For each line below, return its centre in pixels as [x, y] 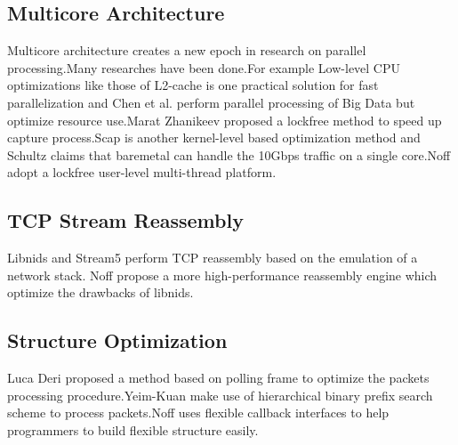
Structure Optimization [117, 340]
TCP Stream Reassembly [125, 220]
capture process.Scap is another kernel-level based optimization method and [214, 138]
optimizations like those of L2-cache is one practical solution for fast [193, 85]
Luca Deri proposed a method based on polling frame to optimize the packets [218, 378]
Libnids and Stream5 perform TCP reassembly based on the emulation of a [213, 258]
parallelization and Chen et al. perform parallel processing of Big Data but [211, 102]
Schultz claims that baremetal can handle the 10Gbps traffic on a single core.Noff [229, 154]
